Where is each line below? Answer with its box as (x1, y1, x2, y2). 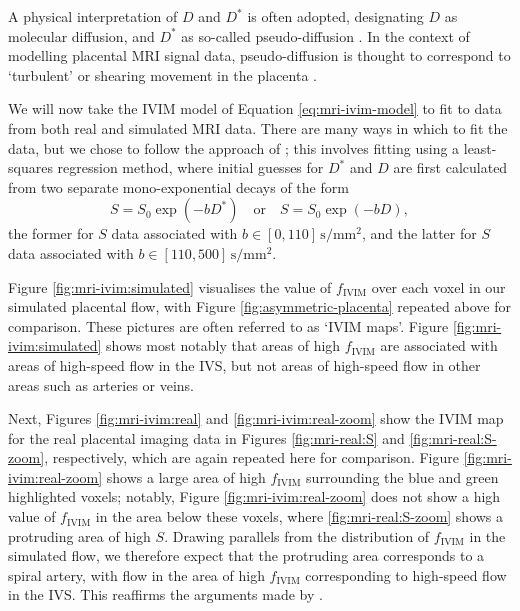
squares (8, 157, 53, 178)
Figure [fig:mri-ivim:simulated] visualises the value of (8, 276, 332, 297)
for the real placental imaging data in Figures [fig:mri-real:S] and (8, 427, 405, 448)
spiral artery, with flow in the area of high (8, 564, 265, 585)
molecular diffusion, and (8, 25, 155, 46)
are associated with (380, 335, 498, 356)
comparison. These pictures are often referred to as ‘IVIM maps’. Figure (8, 315, 449, 336)
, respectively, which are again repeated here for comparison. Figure (44, 447, 459, 468)
